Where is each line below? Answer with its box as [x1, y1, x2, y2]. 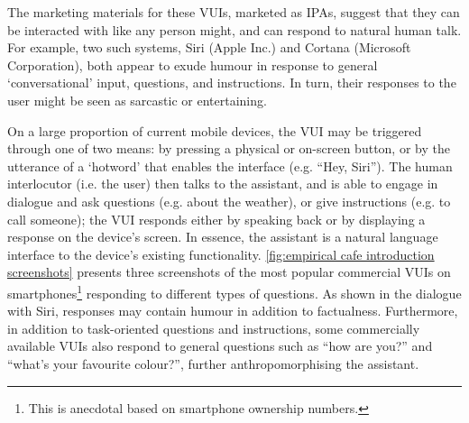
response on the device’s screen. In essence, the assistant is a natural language [7, 227, 438, 246]
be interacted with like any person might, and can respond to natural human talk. [7, 20, 462, 39]
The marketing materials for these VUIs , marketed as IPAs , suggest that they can [7, 3, 460, 21]
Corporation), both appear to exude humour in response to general [7, 55, 378, 74]
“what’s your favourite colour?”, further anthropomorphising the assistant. [7, 354, 419, 372]
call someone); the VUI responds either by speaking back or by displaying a [7, 209, 426, 228]
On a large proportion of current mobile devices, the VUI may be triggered [7, 121, 422, 140]
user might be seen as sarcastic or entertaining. [7, 90, 267, 109]
